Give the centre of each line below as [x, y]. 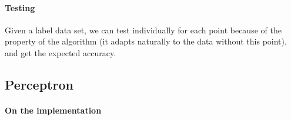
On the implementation [53, 110]
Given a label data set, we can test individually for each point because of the [143, 30]
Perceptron [39, 84]
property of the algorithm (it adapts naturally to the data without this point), [146, 41]
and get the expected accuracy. [61, 52]
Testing [20, 7]
